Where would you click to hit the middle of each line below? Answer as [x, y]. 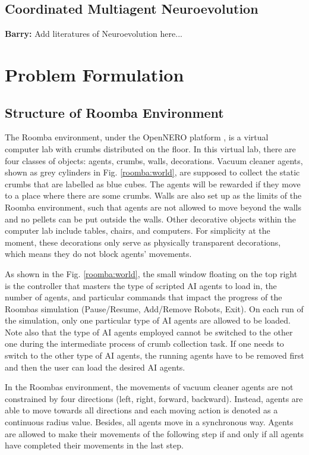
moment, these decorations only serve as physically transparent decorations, [143, 242]
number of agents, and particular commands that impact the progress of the [144, 297]
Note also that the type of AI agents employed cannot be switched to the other [149, 332]
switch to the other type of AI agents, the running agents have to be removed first [154, 355]
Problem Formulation [94, 74]
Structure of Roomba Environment [114, 112]
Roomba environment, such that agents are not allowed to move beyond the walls [153, 207]
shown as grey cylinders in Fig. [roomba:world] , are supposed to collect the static [152, 172]
